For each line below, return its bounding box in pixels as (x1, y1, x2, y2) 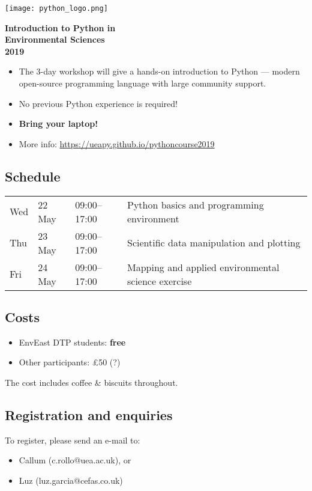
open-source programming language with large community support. (19, 77, 266, 90)
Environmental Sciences (5, 33, 105, 46)
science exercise (127, 273, 192, 288)
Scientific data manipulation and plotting (127, 236, 301, 250)
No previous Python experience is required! (19, 97, 178, 109)
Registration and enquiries (5, 405, 173, 424)
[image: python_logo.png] (5, 4, 108, 13)
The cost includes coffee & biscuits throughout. (5, 376, 178, 388)
